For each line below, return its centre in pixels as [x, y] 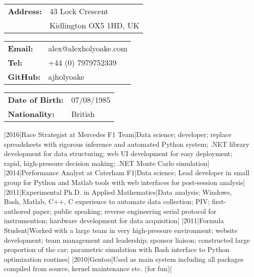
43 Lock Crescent [79, 11]
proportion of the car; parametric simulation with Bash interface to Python [117, 249]
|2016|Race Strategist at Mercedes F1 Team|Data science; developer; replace [118, 134]
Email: [21, 48]
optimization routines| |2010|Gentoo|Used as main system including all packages [124, 259]
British [83, 114]
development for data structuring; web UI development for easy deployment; [118, 153]
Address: [25, 11]
